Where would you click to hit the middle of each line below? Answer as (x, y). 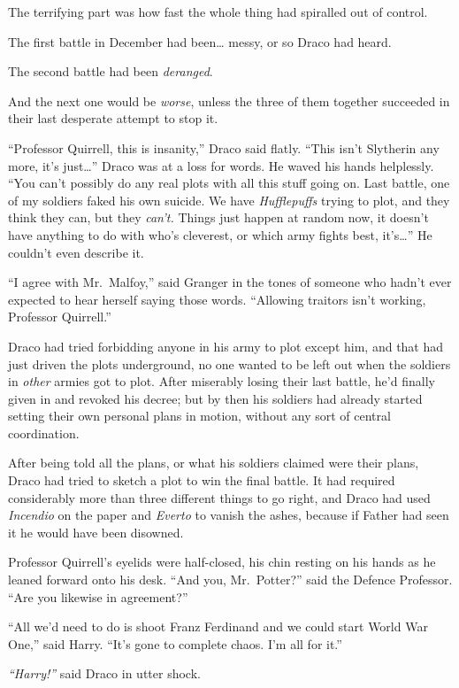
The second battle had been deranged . (111, 71)
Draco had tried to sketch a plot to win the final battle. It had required (202, 480)
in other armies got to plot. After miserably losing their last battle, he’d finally (222, 381)
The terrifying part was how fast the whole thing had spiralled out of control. (218, 12)
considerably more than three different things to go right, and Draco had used (219, 497)
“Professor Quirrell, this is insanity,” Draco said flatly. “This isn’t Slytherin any (224, 147)
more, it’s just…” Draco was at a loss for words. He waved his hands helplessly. (221, 165)
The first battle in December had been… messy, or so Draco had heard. (200, 41)
